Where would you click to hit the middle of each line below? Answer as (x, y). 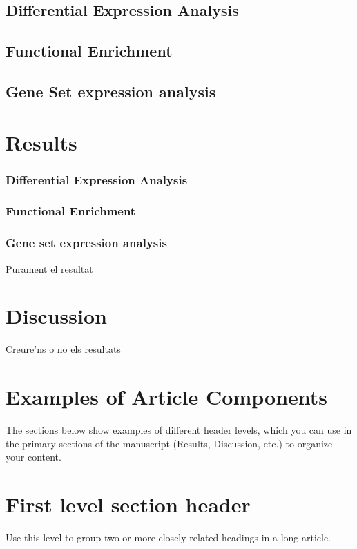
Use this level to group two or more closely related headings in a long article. (168, 537)
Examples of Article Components (167, 397)
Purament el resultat (49, 268)
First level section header (128, 504)
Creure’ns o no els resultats (63, 349)
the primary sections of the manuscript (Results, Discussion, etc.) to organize (169, 443)
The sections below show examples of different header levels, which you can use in (179, 430)
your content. (33, 457)
